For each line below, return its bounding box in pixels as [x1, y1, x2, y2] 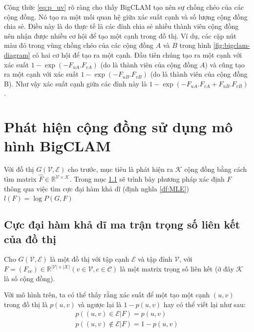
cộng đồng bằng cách [184, 164, 247, 174]
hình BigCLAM [4, 136, 111, 156]
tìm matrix [4, 174, 37, 184]
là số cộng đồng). [4, 273, 55, 283]
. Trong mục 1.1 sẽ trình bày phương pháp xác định [69, 174, 225, 184]
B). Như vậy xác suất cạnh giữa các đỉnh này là [4, 78, 147, 88]
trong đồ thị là [4, 299, 48, 309]
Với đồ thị [4, 164, 34, 174]
